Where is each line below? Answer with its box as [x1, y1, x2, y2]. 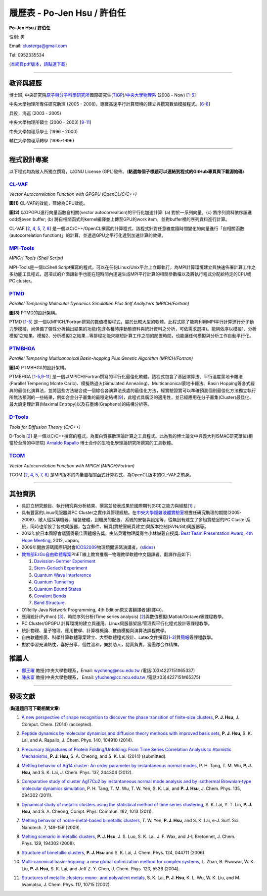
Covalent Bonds [34, 593, 67, 599]
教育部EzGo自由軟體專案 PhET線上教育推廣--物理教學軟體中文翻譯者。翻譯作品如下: [21, 551, 191, 557]
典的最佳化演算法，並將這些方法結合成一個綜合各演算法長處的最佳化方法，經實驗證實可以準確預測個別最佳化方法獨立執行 [9, 387, 256, 393]
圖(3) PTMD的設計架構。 [9, 310, 60, 316]
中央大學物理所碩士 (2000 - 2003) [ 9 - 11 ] [9, 119, 91, 125]
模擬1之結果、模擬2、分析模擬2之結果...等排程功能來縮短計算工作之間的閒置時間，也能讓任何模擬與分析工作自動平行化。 [9, 333, 254, 338]
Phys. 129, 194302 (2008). [21, 840, 76, 846]
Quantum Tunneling [34, 579, 74, 585]
